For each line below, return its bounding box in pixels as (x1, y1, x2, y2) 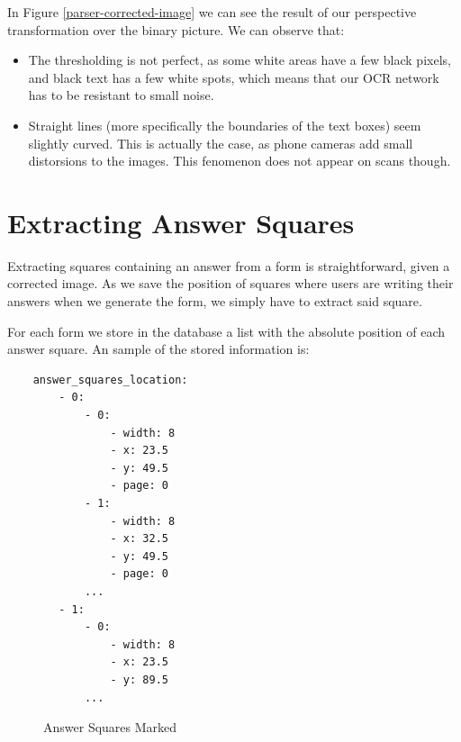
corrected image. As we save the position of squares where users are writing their (7, 274, 454, 293)
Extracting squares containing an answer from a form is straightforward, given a (7, 256, 450, 275)
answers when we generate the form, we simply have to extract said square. (7, 292, 422, 311)
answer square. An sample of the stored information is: (7, 339, 310, 358)
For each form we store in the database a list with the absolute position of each (7, 321, 445, 340)
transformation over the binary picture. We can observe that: (7, 20, 345, 39)
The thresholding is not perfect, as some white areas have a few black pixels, (28, 50, 451, 69)
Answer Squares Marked (43, 718, 177, 737)
